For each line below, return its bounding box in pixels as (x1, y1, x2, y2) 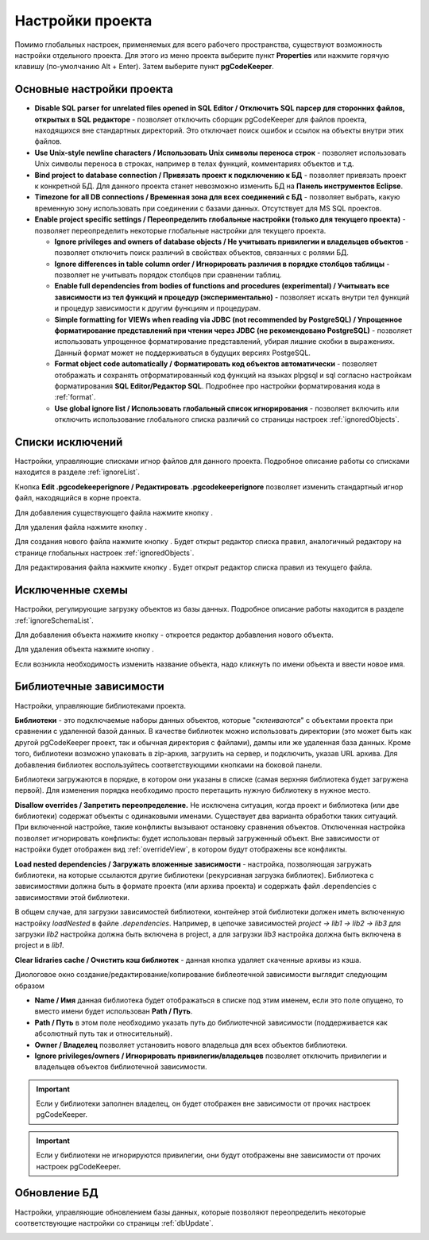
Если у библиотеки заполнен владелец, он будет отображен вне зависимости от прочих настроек (36, 1099, 371, 1108)
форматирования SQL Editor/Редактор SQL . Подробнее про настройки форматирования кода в (54, 381, 381, 391)
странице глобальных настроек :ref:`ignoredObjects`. (14, 548, 195, 558)
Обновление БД (14, 1186, 99, 1199)
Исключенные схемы (14, 584, 129, 597)
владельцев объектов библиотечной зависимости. (34, 1062, 207, 1072)
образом (14, 981, 45, 991)
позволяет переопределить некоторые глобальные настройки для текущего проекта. (34, 226, 327, 235)
